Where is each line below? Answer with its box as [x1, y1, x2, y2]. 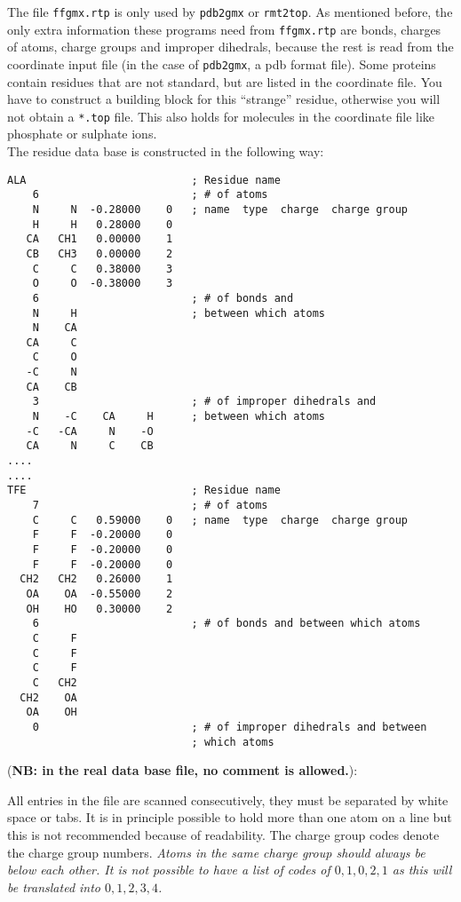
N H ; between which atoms [32, 306, 325, 320]
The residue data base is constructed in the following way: [7, 142, 324, 160]
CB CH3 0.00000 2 [26, 247, 173, 260]
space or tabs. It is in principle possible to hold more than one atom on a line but [7, 808, 452, 827]
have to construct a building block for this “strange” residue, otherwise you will [7, 90, 441, 108]
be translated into [7, 877, 101, 896]
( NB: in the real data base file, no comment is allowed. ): [7, 761, 358, 779]
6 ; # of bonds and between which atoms [32, 617, 421, 630]
